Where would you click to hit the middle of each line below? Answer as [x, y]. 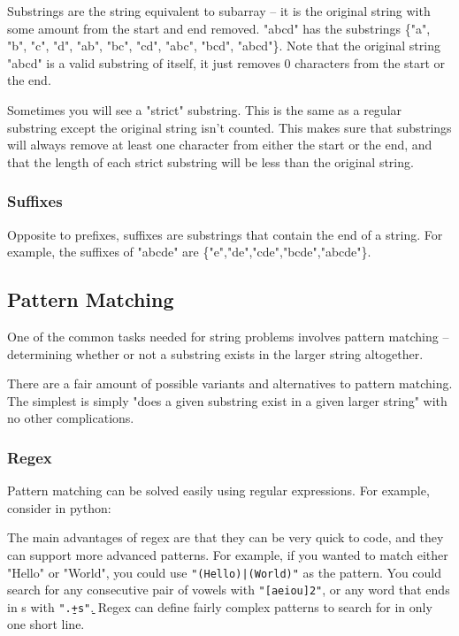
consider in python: [59, 507]
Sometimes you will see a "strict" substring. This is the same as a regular [205, 109]
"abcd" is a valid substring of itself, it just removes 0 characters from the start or [226, 62]
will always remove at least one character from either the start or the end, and [220, 145]
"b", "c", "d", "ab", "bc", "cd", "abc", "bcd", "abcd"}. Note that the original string [224, 46]
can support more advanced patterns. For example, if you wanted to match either [228, 554]
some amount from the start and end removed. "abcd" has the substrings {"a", [219, 28]
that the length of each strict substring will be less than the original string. [210, 161]
